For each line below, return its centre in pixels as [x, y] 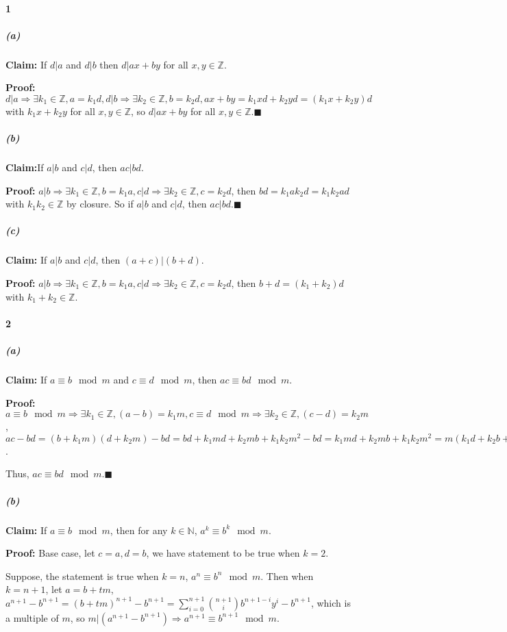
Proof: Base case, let [50, 553]
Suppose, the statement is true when [82, 576]
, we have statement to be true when [223, 553]
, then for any [139, 530]
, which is [331, 602]
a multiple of [32, 617]
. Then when [287, 576]
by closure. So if [100, 204]
